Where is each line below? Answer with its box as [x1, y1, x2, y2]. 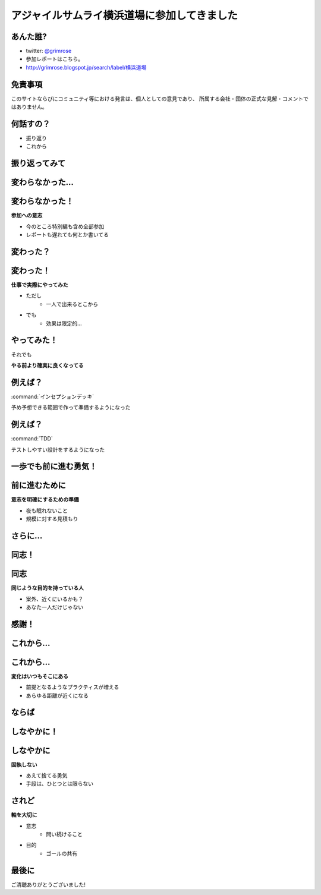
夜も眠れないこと [26, 507, 68, 514]
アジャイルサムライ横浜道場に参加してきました [11, 9, 238, 22]
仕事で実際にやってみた [11, 281, 68, 288]
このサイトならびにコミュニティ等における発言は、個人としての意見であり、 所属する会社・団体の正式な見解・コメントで [11, 95, 309, 102]
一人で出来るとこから [46, 300, 98, 307]
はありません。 [11, 103, 48, 111]
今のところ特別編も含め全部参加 [26, 223, 104, 230]
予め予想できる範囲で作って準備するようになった [11, 404, 131, 411]
